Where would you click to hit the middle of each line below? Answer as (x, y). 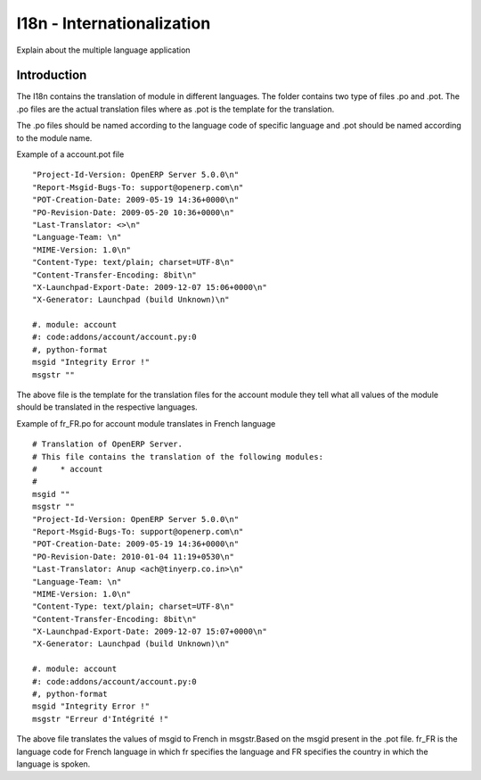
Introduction (52, 75)
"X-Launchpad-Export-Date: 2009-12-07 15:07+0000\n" (150, 632)
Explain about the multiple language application (103, 50)
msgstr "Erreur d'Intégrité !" (101, 719)
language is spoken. (53, 764)
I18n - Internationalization (114, 23)
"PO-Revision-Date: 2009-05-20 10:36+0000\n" (134, 212)
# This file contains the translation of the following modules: (178, 456)
